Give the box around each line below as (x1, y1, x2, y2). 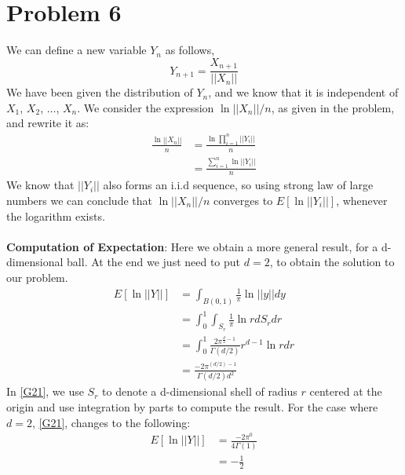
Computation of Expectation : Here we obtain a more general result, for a (6, 238, 378, 254)
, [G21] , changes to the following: (31, 414, 191, 430)
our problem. (6, 269, 68, 285)
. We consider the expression (77, 99, 214, 115)
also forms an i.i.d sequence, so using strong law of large (103, 177, 374, 193)
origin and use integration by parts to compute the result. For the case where (6, 399, 378, 415)
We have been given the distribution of (6, 84, 193, 100)
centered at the (309, 383, 382, 400)
